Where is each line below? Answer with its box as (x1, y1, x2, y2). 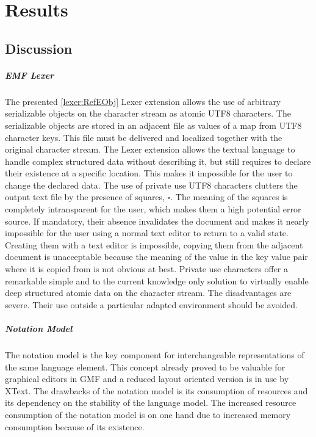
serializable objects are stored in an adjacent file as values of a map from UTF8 (5, 118, 302, 131)
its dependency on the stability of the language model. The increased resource (5, 396, 296, 409)
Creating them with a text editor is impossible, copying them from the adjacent (5, 238, 303, 251)
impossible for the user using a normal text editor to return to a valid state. (5, 226, 289, 239)
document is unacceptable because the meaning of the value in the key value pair (5, 250, 308, 263)
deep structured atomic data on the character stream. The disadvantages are (5, 286, 292, 299)
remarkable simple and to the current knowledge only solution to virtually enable (5, 274, 309, 287)
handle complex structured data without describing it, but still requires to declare (5, 154, 311, 167)
